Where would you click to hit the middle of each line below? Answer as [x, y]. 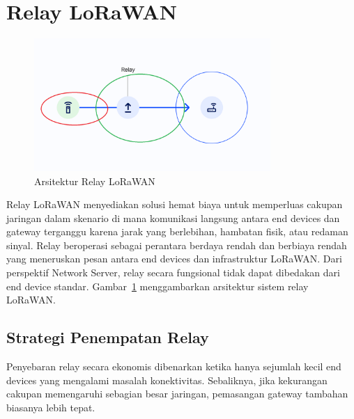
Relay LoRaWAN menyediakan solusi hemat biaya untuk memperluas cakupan [175, 204]
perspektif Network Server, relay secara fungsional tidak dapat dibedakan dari [173, 272]
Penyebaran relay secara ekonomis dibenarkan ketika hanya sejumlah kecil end [174, 366]
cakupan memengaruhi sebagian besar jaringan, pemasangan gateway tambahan [177, 394]
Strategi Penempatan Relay [108, 337]
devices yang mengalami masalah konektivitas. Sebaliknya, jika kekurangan [167, 380]
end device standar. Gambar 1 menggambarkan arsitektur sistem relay [157, 286]
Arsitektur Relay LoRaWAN [95, 181]
